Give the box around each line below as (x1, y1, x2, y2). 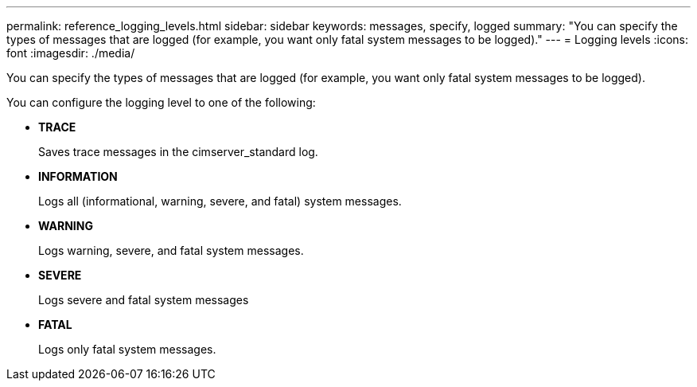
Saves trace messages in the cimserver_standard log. (38, 145, 318, 158)
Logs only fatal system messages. (38, 342, 216, 356)
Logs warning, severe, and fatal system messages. (38, 244, 304, 257)
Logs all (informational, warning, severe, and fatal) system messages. (38, 194, 402, 208)
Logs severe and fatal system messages (38, 293, 249, 307)
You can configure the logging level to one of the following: (6, 96, 316, 109)
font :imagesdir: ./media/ (6, 46, 135, 60)
